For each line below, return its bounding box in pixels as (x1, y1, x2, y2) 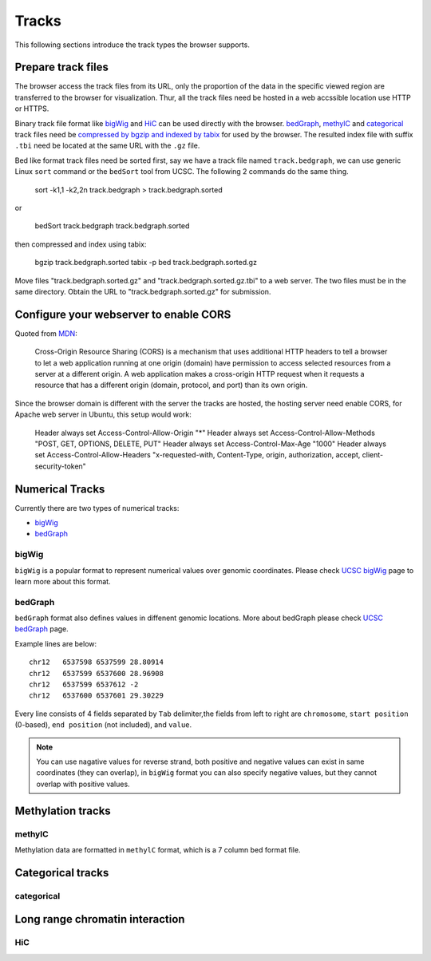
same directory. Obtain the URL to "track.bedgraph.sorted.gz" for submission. (14, 287, 271, 296)
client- (362, 450, 384, 460)
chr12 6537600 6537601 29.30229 (29, 691, 164, 700)
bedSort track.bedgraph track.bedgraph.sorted (34, 221, 190, 231)
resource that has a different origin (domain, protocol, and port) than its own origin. (34, 380, 308, 390)
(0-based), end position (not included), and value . (14, 720, 192, 730)
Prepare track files (14, 61, 109, 74)
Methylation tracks (14, 804, 111, 817)
